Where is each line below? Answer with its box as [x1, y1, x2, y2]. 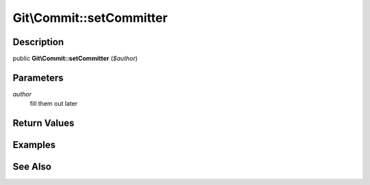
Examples [12, 139, 56, 151]
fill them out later [29, 100, 78, 108]
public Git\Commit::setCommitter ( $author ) [12, 55, 138, 63]
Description [12, 36, 64, 48]
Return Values [12, 117, 75, 129]
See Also [12, 161, 51, 173]
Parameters [12, 72, 64, 83]
